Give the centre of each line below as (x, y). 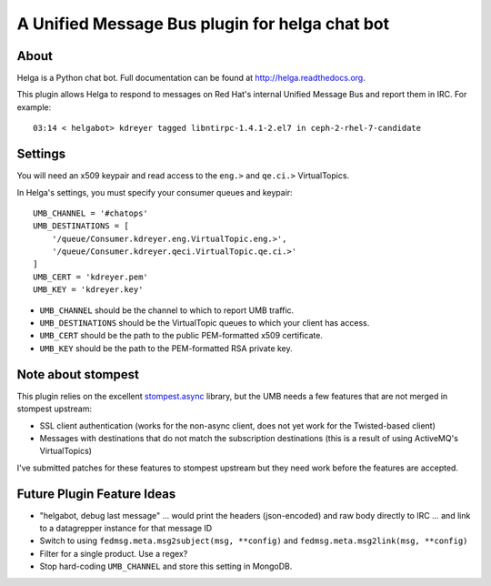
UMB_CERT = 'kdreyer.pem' (91, 277)
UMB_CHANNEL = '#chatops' (91, 213)
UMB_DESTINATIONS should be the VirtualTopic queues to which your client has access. (205, 323)
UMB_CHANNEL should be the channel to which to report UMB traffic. (167, 310)
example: (34, 107)
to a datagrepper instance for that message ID (126, 528)
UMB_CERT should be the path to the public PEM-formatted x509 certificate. (181, 336)
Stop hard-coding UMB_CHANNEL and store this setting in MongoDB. (166, 566)
